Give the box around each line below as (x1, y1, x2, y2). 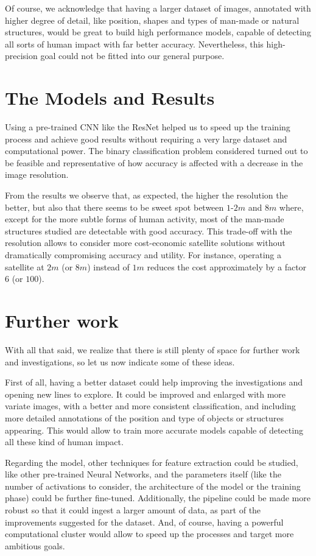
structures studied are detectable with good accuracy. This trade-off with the (5, 224, 292, 237)
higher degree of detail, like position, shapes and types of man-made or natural (5, 13, 300, 26)
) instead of (87, 260, 130, 273)
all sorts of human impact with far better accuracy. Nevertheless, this (5, 37, 264, 50)
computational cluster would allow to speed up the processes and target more (5, 527, 294, 540)
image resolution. (5, 168, 69, 181)
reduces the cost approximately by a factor (147, 260, 307, 273)
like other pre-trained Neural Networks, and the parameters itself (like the (5, 468, 281, 480)
